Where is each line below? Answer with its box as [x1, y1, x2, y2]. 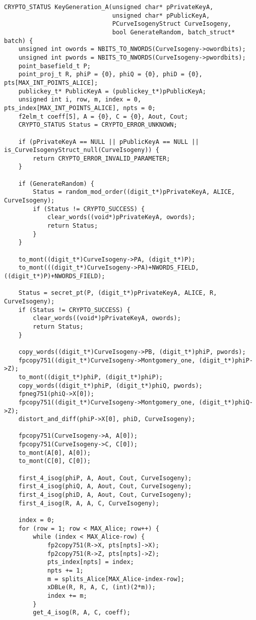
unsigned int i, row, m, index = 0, [18, 96, 142, 104]
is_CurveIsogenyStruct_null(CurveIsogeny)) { [4, 146, 159, 154]
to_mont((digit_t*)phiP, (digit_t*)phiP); [18, 373, 163, 381]
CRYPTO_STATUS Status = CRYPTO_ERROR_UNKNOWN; [18, 121, 177, 129]
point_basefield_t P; [18, 62, 91, 70]
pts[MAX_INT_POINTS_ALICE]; [4, 79, 98, 86]
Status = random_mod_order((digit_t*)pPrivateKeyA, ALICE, [33, 188, 235, 196]
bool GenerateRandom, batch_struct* [112, 28, 235, 36]
